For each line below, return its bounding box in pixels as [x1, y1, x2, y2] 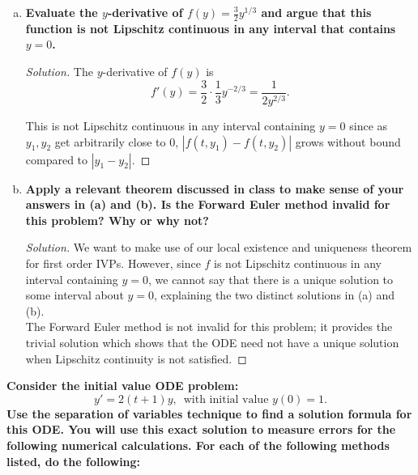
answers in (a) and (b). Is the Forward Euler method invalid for [25, 196, 390, 213]
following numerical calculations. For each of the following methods [6, 436, 390, 453]
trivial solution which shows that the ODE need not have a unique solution [25, 333, 399, 350]
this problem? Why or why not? [25, 211, 209, 228]
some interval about [25, 286, 124, 303]
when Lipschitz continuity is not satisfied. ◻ [25, 350, 247, 367]
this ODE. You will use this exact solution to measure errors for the [6, 421, 396, 438]
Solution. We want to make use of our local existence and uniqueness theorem [25, 239, 412, 256]
